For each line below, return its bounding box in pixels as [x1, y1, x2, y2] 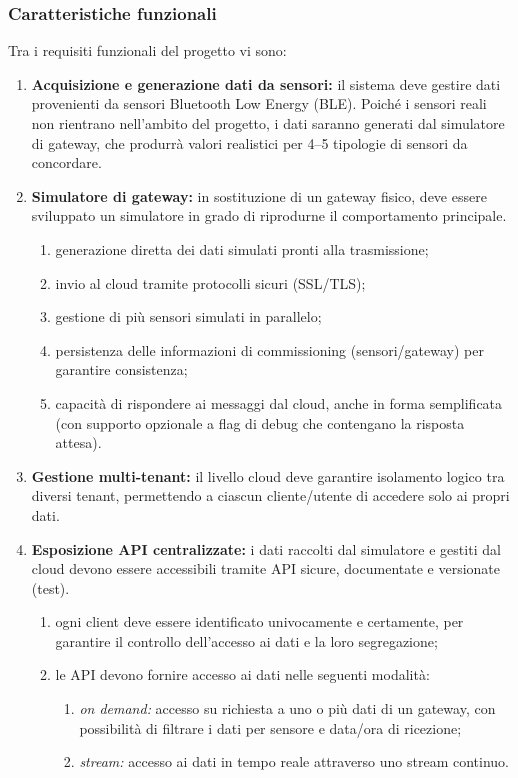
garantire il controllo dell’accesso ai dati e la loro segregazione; [55, 630, 438, 651]
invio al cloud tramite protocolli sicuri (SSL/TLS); [55, 272, 366, 293]
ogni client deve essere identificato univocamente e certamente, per [55, 611, 464, 632]
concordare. [31, 152, 102, 173]
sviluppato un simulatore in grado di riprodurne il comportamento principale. [31, 205, 507, 226]
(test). [31, 577, 70, 598]
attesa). [55, 432, 102, 453]
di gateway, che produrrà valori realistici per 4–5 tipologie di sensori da [31, 132, 468, 153]
